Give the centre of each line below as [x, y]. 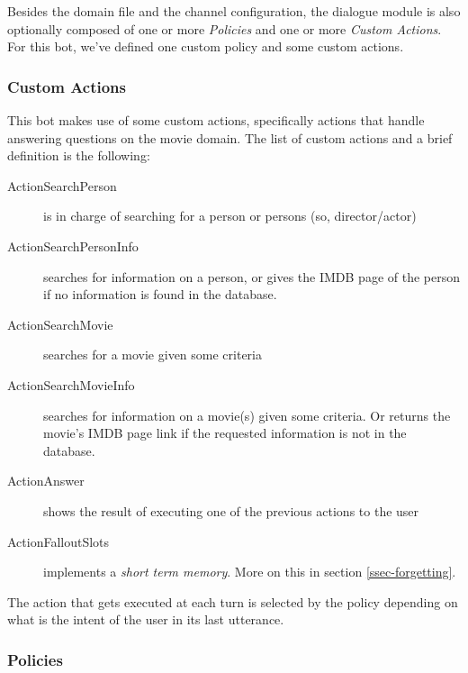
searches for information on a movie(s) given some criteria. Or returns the [247, 415]
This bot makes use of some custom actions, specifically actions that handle [216, 120]
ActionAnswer [46, 481]
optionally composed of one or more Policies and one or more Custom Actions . [225, 28]
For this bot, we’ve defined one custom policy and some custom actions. [206, 46]
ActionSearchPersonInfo [73, 246]
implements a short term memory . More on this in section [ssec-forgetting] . [250, 572]
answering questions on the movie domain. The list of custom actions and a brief [230, 137]
